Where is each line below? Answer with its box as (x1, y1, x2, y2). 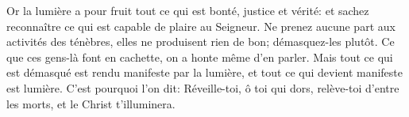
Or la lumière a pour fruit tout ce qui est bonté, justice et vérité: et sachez (6, 2, 369, 18)
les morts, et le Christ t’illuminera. (6, 95, 176, 111)
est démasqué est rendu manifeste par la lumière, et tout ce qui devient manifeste (6, 64, 403, 81)
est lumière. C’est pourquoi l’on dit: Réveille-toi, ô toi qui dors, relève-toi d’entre (6, 79, 399, 96)
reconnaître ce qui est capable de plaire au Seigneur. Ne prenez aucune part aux (6, 17, 395, 34)
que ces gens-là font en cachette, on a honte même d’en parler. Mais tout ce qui (6, 48, 393, 65)
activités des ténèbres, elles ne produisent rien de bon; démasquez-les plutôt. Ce (6, 33, 395, 50)
